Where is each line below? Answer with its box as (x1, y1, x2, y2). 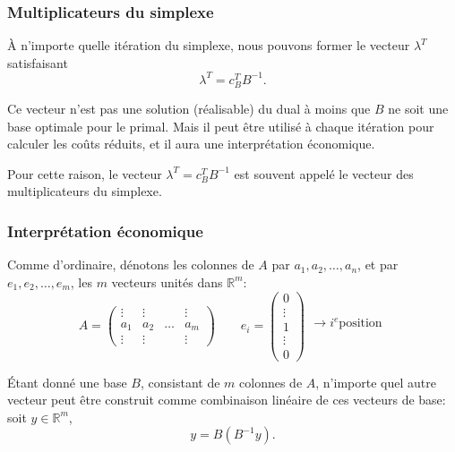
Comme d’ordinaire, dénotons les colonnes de (7, 255, 254, 274)
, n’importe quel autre (315, 372, 436, 391)
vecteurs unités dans (111, 272, 223, 291)
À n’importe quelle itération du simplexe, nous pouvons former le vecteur (7, 36, 410, 55)
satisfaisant (7, 53, 68, 72)
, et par (357, 255, 399, 274)
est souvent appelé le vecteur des (234, 164, 414, 183)
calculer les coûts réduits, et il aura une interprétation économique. (7, 134, 375, 153)
